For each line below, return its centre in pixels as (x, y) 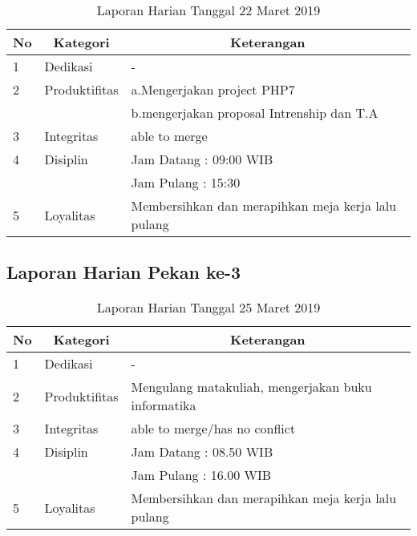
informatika (164, 405)
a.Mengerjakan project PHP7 (213, 89)
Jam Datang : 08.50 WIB (202, 452)
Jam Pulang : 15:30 (186, 182)
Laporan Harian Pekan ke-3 (124, 272)
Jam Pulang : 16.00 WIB (201, 475)
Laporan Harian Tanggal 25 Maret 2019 (208, 308)
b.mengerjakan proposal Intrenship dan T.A (255, 113)
